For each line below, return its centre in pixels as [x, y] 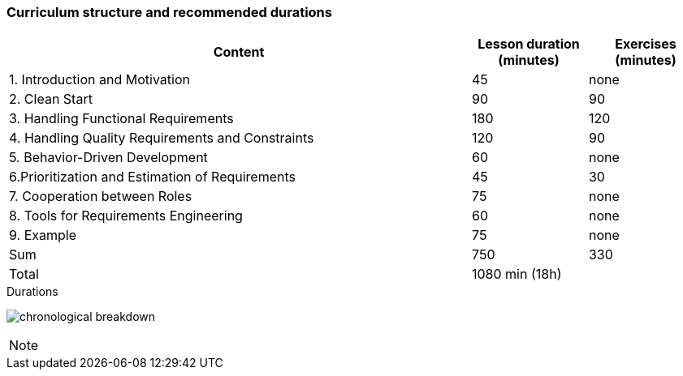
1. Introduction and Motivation [99, 80]
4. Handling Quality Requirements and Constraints [162, 138]
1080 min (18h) [517, 274]
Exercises [646, 44]
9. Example [43, 235]
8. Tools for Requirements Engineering [126, 216]
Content [239, 52]
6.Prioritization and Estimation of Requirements [153, 177]
